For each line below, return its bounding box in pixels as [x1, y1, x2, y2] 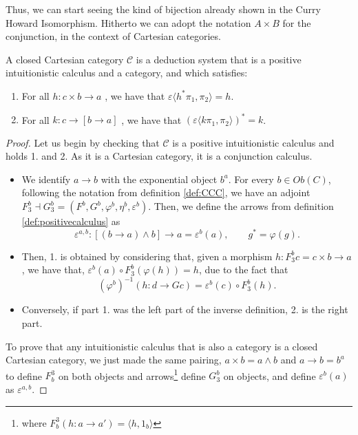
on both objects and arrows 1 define [58, 366, 206, 383]
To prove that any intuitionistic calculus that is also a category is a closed [6, 339, 318, 353]
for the [282, 15, 311, 30]
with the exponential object [101, 171, 218, 186]
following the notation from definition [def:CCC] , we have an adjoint [21, 185, 310, 200]
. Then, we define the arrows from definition [148, 199, 334, 213]
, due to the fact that [198, 262, 288, 277]
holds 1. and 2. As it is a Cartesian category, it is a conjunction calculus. [6, 149, 313, 163]
